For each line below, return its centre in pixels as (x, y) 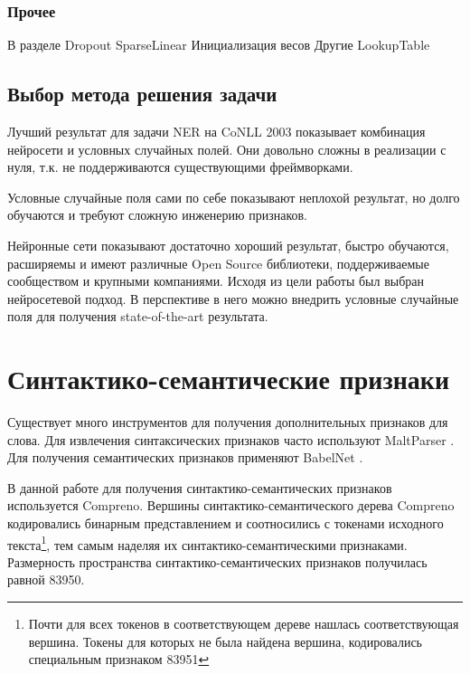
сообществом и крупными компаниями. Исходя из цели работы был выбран (216, 281)
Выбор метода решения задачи (142, 94)
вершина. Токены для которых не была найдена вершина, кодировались (225, 641)
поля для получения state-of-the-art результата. (138, 316)
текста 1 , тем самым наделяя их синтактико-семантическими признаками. (207, 543)
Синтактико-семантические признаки (229, 379)
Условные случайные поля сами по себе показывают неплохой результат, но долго (234, 197)
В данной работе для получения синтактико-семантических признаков (200, 487)
